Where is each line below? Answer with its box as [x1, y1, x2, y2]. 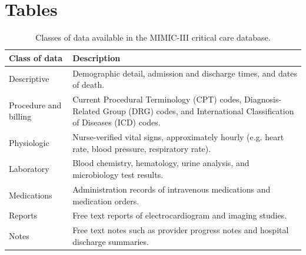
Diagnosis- [244, 93, 282, 105]
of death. [72, 78, 105, 91]
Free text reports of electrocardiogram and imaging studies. [72, 209, 287, 221]
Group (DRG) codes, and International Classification [102, 104, 294, 117]
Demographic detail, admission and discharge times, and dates [72, 67, 297, 79]
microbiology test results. [72, 168, 164, 181]
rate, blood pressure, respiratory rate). [72, 142, 211, 154]
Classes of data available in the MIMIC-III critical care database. [35, 31, 271, 44]
